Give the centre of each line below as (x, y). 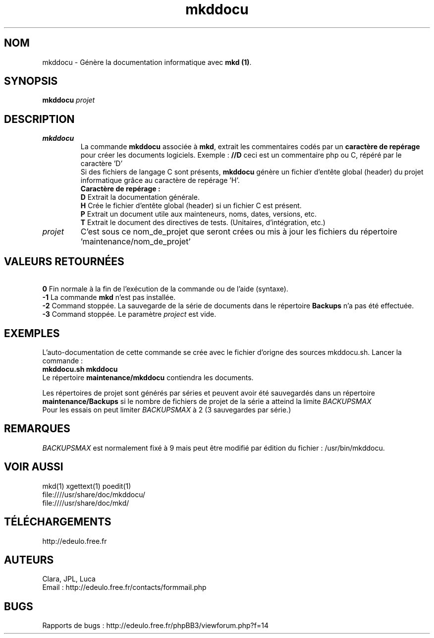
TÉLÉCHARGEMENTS (58, 522)
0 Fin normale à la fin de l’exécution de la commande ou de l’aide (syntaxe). (165, 289)
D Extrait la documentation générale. (140, 197)
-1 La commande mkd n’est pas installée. (109, 297)
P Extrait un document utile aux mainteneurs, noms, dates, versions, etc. (199, 214)
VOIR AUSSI (34, 467)
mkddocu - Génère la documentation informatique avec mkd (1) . (147, 62)
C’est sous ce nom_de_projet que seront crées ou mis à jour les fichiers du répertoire (239, 232)
